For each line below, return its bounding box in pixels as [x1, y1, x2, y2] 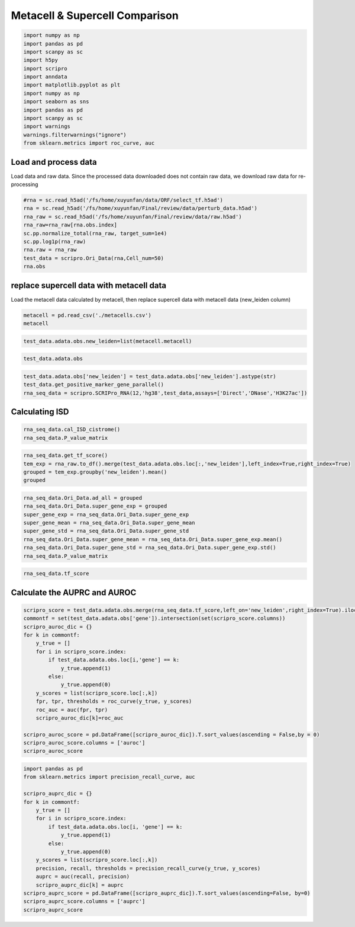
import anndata [23, 73, 67, 80]
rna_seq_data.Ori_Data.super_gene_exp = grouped [23, 503, 167, 510]
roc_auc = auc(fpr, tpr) [35, 706, 108, 713]
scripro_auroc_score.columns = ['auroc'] [23, 740, 146, 746]
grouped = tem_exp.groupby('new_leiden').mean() [23, 468, 167, 475]
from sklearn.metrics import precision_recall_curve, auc [23, 773, 195, 781]
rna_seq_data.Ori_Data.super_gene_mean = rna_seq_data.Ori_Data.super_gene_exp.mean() [23, 536, 283, 542]
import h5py [23, 57, 59, 63]
